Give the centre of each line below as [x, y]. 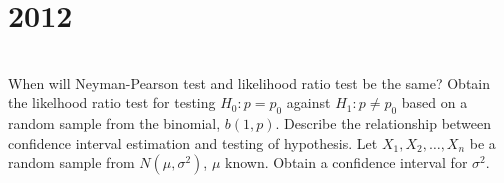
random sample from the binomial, [114, 123]
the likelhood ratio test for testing [112, 102]
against [308, 102]
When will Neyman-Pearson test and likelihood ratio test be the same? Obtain [249, 82]
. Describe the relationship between [383, 123]
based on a [434, 102]
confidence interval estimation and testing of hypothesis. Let [193, 142]
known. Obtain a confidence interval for [346, 162]
